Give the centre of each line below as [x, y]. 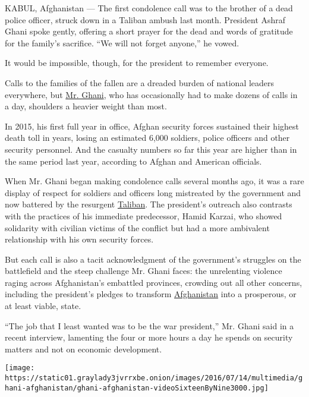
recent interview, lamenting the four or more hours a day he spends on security [149, 337]
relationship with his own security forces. [79, 239]
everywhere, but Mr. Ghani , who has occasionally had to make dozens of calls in [151, 94]
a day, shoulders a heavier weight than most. [86, 106]
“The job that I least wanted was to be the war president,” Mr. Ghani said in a [149, 325]
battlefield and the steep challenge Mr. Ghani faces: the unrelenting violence [144, 271]
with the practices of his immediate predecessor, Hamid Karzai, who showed [144, 215]
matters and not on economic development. [83, 349]
